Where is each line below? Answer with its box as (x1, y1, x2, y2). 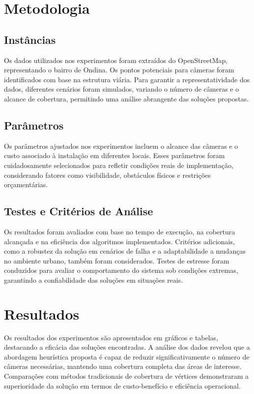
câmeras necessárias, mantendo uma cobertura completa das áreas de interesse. (4, 361, 242, 371)
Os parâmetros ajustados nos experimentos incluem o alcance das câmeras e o (4, 140, 238, 151)
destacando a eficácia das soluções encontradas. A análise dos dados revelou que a (4, 342, 250, 352)
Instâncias (4, 32, 56, 47)
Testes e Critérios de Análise (4, 203, 153, 219)
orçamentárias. (4, 179, 48, 190)
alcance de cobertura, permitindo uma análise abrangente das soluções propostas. (4, 93, 249, 103)
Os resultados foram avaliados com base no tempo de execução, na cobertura (4, 226, 235, 236)
